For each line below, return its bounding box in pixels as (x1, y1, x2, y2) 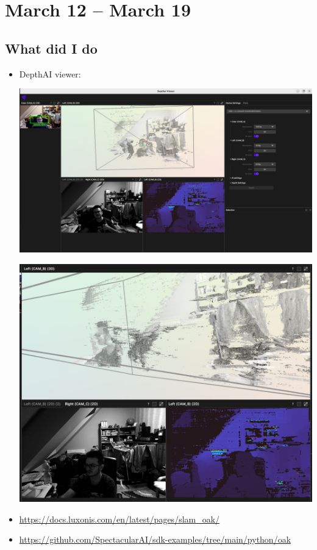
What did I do (5, 38, 98, 57)
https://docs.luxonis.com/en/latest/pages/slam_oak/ (19, 512, 220, 525)
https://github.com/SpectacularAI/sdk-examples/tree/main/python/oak (19, 533, 291, 546)
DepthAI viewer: (19, 67, 81, 80)
